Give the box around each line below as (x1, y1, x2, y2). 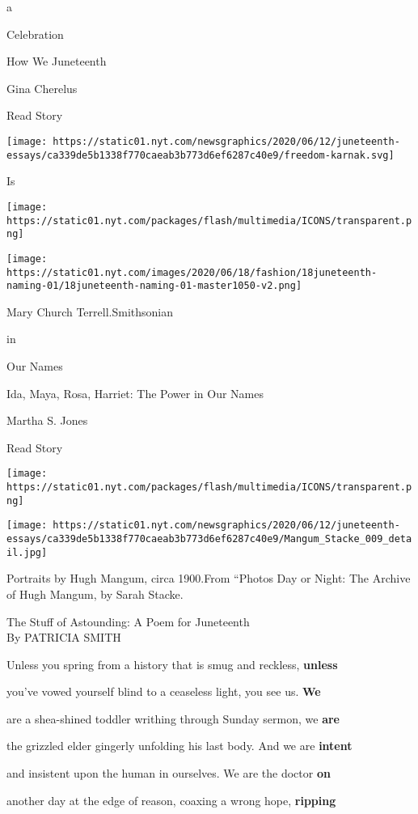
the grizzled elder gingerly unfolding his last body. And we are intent (6, 737, 353, 754)
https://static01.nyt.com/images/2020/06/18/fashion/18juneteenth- (6, 266, 378, 278)
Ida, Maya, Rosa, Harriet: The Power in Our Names (6, 384, 264, 401)
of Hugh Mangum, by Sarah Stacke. (6, 585, 184, 602)
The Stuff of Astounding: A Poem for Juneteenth (6, 613, 250, 630)
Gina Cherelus (6, 79, 78, 96)
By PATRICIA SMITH (6, 629, 121, 646)
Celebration (6, 25, 64, 42)
